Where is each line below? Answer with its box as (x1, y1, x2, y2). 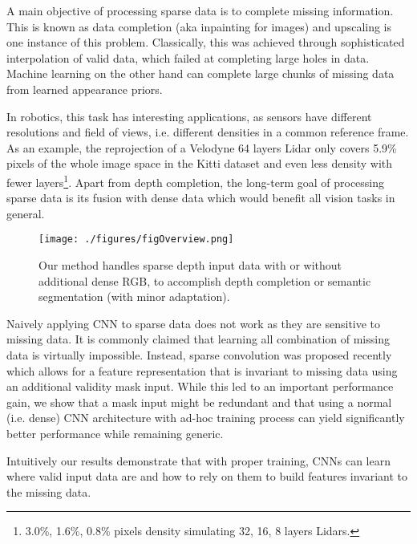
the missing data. (6, 483, 91, 500)
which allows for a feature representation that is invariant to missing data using (6, 362, 398, 379)
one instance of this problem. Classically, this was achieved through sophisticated (6, 34, 405, 51)
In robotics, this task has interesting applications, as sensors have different (6, 108, 372, 124)
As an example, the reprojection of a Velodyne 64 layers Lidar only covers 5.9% (6, 139, 397, 156)
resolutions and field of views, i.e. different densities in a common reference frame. (6, 124, 409, 140)
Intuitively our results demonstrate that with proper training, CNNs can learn (6, 452, 391, 469)
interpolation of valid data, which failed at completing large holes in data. (6, 49, 370, 66)
